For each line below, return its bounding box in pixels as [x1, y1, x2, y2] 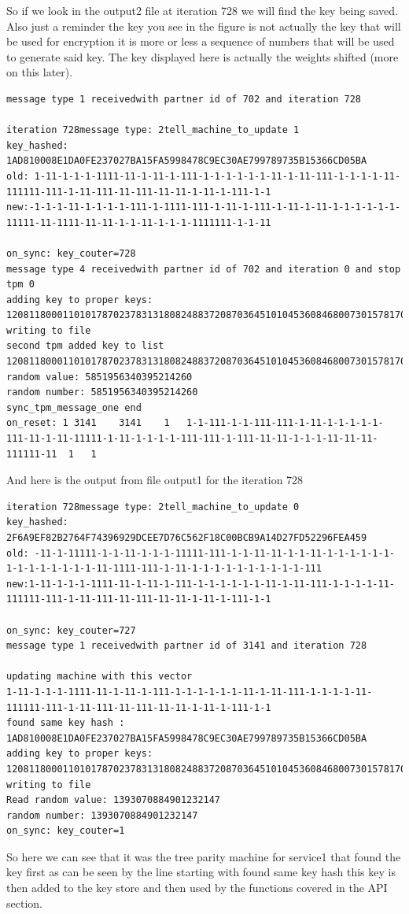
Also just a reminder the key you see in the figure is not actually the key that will [6, 17, 401, 34]
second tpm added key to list [6, 340, 164, 352]
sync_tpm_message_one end [6, 401, 142, 413]
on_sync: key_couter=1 [6, 825, 125, 837]
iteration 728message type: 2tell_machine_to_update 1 [6, 124, 300, 136]
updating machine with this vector [6, 671, 193, 683]
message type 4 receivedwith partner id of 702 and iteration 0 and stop [6, 263, 401, 275]
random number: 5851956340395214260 [6, 387, 198, 398]
